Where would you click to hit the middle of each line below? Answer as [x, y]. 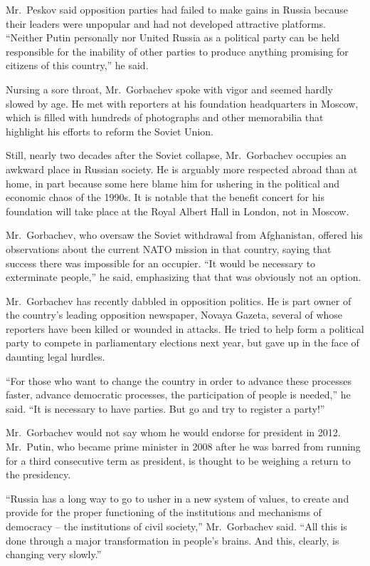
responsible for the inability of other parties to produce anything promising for [177, 51]
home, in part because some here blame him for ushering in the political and [173, 183]
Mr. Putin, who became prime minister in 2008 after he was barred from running [183, 447]
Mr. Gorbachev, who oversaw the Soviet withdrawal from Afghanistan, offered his [184, 235]
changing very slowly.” [54, 554]
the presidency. [38, 474]
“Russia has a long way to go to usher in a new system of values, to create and [178, 498]
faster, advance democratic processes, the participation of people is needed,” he [178, 395]
